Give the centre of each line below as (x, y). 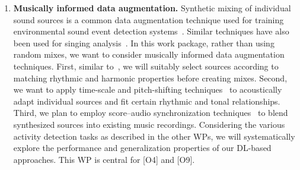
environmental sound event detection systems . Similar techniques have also (151, 31)
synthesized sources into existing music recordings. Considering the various (149, 124)
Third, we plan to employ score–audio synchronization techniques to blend (151, 113)
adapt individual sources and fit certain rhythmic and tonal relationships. (147, 101)
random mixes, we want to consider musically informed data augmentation (149, 54)
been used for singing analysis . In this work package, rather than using (144, 42)
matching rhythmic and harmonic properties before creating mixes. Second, (150, 78)
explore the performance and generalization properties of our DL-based (142, 148)
